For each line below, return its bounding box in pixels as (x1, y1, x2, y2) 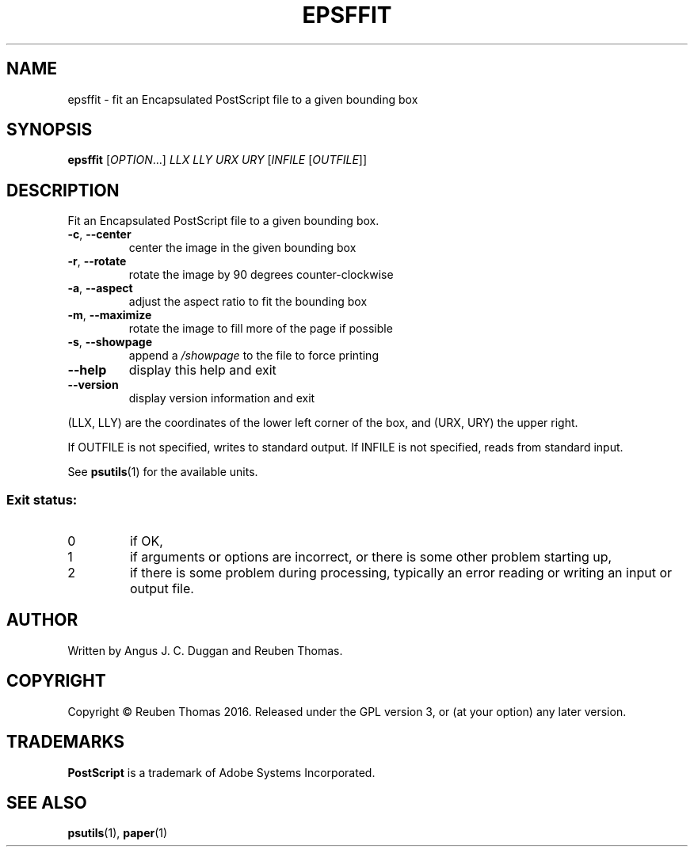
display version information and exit (128, 391, 315, 406)
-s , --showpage (67, 335, 152, 349)
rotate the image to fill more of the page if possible (128, 322, 393, 336)
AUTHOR (6, 610, 78, 630)
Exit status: (6, 491, 78, 508)
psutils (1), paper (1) (67, 826, 168, 840)
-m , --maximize (67, 308, 152, 322)
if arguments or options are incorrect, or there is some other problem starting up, (129, 549, 612, 565)
